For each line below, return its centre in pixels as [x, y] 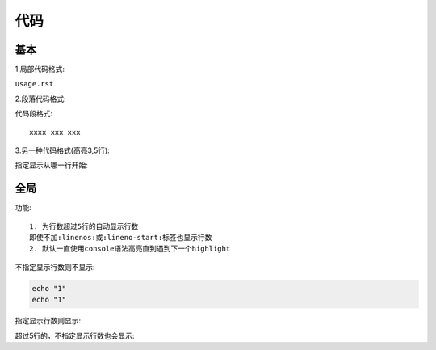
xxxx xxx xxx [55, 132]
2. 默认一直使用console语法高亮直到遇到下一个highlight [130, 249]
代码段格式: [34, 114]
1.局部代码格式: [40, 70]
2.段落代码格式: [40, 99]
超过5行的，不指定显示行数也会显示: [75, 335]
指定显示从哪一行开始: [52, 165]
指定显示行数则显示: [48, 321]
